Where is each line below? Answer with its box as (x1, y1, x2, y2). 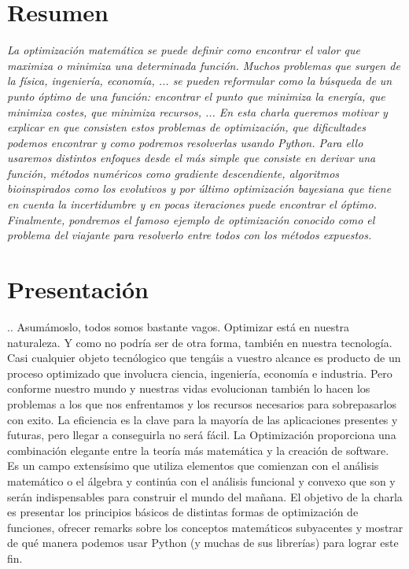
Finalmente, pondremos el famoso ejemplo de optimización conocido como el (7, 211, 375, 227)
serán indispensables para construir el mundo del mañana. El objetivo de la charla (7, 488, 403, 504)
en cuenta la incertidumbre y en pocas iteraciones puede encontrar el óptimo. (7, 196, 378, 212)
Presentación (7, 273, 149, 305)
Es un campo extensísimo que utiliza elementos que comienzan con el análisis (7, 457, 379, 474)
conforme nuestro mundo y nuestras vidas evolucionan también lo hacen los (7, 380, 370, 397)
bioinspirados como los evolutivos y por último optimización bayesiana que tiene (7, 180, 392, 197)
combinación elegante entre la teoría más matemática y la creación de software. (7, 442, 389, 458)
